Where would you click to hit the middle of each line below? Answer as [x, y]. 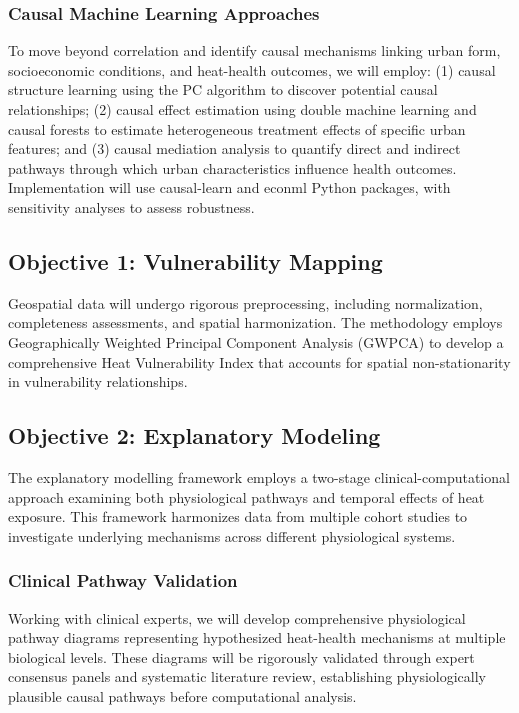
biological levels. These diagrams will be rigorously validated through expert [241, 656]
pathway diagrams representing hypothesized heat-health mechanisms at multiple [257, 637]
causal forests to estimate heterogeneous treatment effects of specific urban [237, 128]
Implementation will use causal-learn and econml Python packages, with [229, 187]
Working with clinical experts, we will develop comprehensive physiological [237, 617]
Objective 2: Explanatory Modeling [194, 435]
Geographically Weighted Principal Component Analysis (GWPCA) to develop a [256, 341]
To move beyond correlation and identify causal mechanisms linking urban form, [254, 50]
